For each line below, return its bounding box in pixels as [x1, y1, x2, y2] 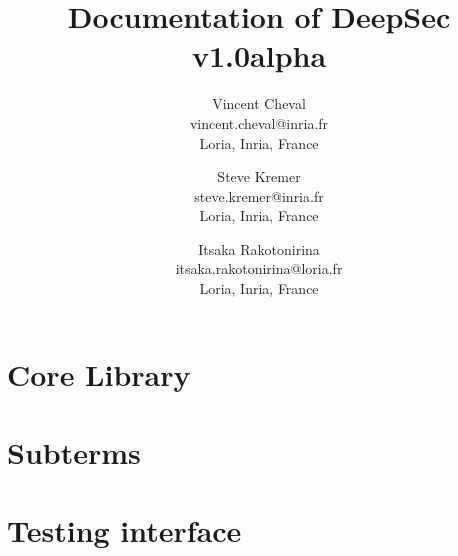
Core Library [7, 353, 191, 394]
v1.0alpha [191, 35, 327, 76]
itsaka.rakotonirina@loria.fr [175, 258, 343, 279]
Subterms [7, 432, 141, 473]
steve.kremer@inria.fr [194, 185, 324, 206]
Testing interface [7, 510, 242, 551]
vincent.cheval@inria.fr [189, 112, 329, 133]
